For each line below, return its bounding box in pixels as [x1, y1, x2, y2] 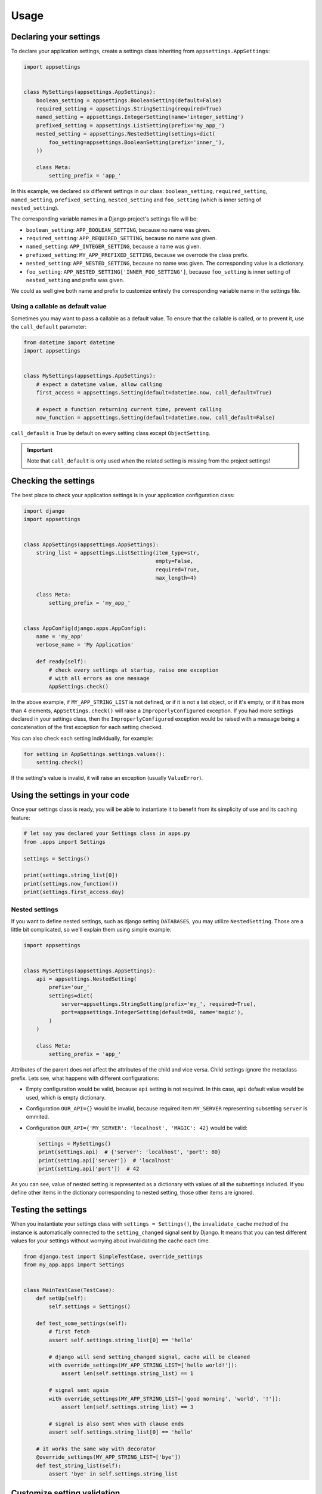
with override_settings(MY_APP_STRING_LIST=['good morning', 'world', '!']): [48, 1395, 281, 1402]
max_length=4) [155, 574, 197, 581]
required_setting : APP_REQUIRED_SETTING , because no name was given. [26, 235, 217, 242]
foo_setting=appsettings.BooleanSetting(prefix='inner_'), [48, 139, 225, 146]
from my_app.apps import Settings [23, 1262, 125, 1268]
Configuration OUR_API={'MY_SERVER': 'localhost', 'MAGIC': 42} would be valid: [26, 1124, 247, 1131]
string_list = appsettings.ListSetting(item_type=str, [36, 550, 200, 556]
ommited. [26, 1113, 49, 1120]
